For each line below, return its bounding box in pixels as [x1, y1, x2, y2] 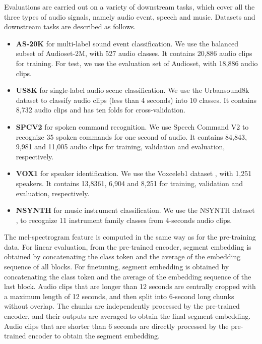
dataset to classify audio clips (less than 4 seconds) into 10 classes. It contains [16, 94, 257, 105]
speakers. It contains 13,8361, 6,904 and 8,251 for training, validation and [16, 178, 243, 188]
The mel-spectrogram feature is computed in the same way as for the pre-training [4, 232, 256, 242]
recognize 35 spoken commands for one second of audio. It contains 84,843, [16, 131, 247, 142]
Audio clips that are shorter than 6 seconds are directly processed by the [4, 320, 229, 331]
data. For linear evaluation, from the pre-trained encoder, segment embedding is [4, 241, 251, 252]
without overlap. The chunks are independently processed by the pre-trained [4, 301, 240, 311]
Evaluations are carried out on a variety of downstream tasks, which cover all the [4, 2, 255, 12]
